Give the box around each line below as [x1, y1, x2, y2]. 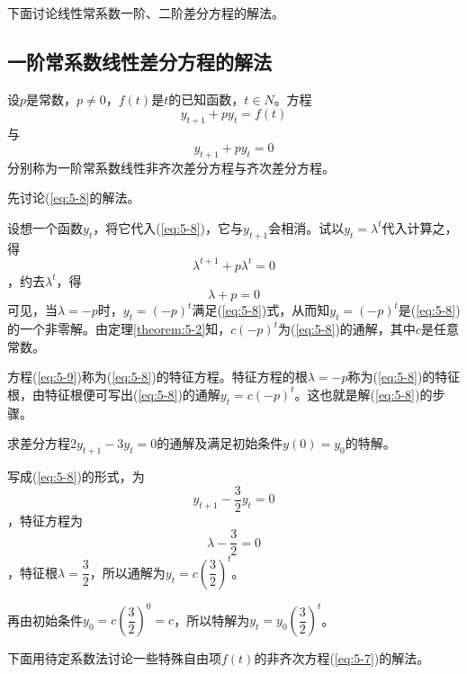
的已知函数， [168, 89, 245, 108]
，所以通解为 [89, 562, 166, 581]
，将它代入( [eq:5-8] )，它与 [93, 218, 244, 237]
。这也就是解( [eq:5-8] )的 [294, 384, 433, 403]
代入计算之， [382, 218, 458, 237]
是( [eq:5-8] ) [398, 301, 461, 319]
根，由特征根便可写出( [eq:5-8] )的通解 [7, 384, 220, 403]
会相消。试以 [268, 218, 345, 237]
